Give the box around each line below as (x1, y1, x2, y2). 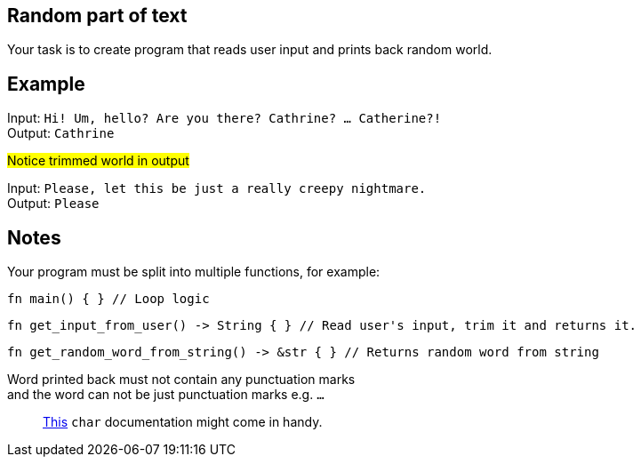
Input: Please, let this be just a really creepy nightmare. (7, 180, 427, 196)
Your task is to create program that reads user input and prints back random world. (7, 42, 493, 58)
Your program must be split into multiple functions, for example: (7, 264, 381, 280)
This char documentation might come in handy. (43, 414, 323, 430)
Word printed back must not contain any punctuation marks (7, 372, 356, 388)
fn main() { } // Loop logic (7, 292, 210, 307)
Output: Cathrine (7, 125, 115, 141)
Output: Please (7, 196, 100, 212)
